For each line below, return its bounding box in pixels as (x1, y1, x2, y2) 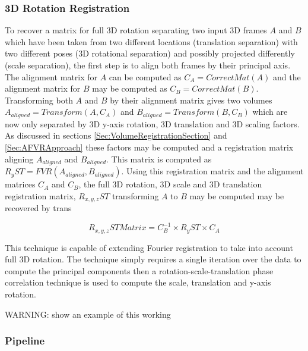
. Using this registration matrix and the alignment (121, 165, 304, 177)
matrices (5, 178, 36, 190)
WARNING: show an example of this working (5, 308, 171, 320)
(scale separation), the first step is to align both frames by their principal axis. (5, 59, 291, 71)
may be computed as (92, 82, 167, 95)
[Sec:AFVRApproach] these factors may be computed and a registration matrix (5, 141, 294, 153)
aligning (5, 152, 34, 165)
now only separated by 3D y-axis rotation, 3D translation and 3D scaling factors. (5, 117, 300, 130)
